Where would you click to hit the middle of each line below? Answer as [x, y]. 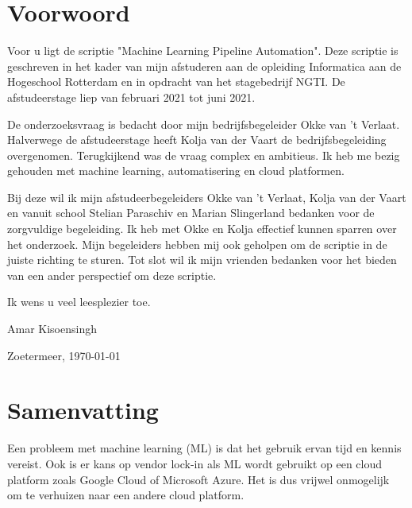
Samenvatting [83, 410]
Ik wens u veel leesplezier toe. [79, 302]
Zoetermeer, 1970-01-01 [64, 355]
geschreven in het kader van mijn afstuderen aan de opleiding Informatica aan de [204, 66]
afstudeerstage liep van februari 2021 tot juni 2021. [131, 97]
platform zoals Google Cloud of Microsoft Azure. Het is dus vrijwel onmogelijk [198, 479]
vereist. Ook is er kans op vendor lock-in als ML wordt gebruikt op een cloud [195, 463]
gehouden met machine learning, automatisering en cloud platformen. [176, 171]
